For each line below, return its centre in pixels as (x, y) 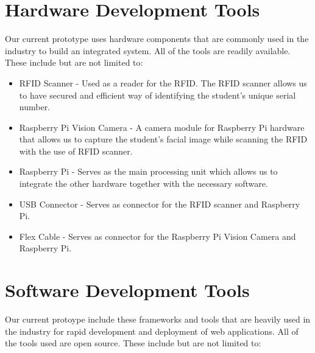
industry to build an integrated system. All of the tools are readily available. (148, 50)
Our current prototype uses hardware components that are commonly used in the (157, 39)
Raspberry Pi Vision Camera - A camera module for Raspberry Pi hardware (162, 127)
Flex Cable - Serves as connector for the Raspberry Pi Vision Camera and (157, 236)
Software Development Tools (127, 290)
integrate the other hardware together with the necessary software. (143, 183)
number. (35, 107)
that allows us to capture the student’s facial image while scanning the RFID (163, 139)
